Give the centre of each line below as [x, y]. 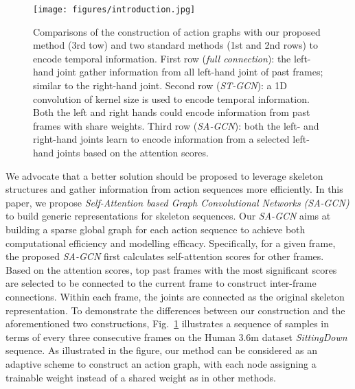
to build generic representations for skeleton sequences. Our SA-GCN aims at [168, 216]
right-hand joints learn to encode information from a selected [161, 139]
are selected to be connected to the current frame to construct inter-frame [161, 283]
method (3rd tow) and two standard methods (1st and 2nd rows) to [175, 45]
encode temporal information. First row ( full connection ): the [162, 58]
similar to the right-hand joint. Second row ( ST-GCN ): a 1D [160, 85]
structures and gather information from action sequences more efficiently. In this [174, 189]
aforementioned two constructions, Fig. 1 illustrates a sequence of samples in [167, 323]
